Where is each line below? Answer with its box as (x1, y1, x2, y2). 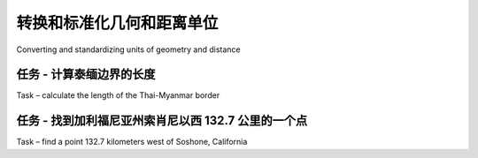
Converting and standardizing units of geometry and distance (16, 44, 241, 55)
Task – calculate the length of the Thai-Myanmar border (16, 90, 220, 101)
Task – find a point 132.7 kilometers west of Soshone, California (16, 137, 248, 147)
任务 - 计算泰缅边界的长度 (16, 67, 156, 82)
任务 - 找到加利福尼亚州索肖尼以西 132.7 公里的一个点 (16, 113, 308, 128)
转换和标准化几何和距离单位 (16, 13, 219, 33)
